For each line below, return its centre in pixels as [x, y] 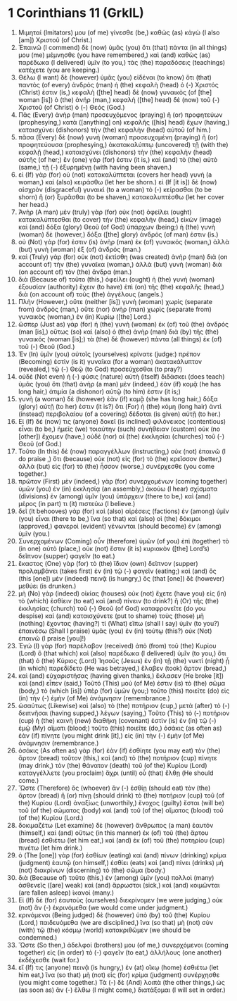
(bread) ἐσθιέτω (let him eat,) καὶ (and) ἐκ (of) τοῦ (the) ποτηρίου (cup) [121, 840]
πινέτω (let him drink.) [50, 848]
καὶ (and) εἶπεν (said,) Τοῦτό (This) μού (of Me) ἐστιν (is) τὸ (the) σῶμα [122, 683]
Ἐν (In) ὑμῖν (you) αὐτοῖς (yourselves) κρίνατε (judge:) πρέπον [109, 354]
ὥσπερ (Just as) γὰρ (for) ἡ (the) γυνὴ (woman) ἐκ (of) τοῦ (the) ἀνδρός [123, 324]
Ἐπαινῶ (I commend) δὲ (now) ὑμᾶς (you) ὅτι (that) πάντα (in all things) [122, 47]
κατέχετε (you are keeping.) [59, 70]
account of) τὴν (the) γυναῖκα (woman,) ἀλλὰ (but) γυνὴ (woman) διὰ [120, 264]
